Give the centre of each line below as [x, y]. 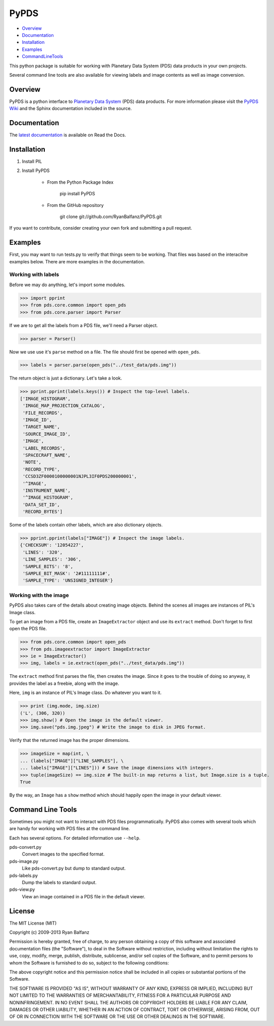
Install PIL [32, 161]
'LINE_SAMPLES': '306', [52, 559]
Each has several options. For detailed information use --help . [75, 838]
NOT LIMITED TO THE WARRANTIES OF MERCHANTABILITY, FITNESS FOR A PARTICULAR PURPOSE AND [120, 995]
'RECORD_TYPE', [42, 469]
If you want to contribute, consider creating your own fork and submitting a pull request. [101, 228]
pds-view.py [22, 889]
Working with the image [39, 595]
